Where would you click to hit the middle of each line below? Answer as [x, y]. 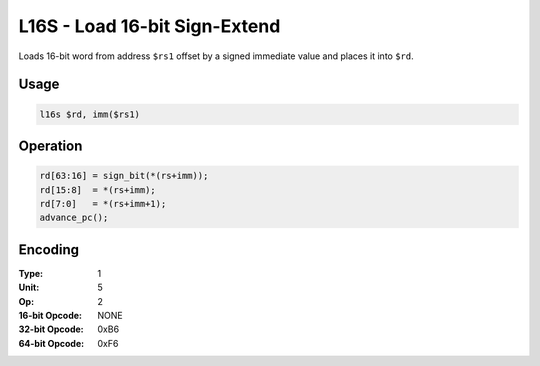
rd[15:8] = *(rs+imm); [98, 189]
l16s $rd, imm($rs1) [89, 114]
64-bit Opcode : [51, 343]
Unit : [29, 287]
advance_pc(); [74, 218]
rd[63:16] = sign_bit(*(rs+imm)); [124, 176]
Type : [31, 273]
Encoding [49, 249]
